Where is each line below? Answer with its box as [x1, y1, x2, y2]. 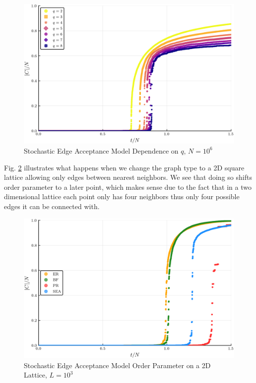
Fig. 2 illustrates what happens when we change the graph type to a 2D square [4, 162, 245, 172]
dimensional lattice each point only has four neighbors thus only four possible [4, 191, 240, 202]
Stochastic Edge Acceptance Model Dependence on [24, 145, 179, 156]
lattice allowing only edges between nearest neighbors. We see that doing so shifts [4, 172, 252, 182]
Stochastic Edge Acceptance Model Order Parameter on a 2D [24, 360, 211, 370]
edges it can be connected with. [4, 201, 100, 211]
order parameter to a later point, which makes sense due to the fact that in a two [4, 181, 252, 192]
